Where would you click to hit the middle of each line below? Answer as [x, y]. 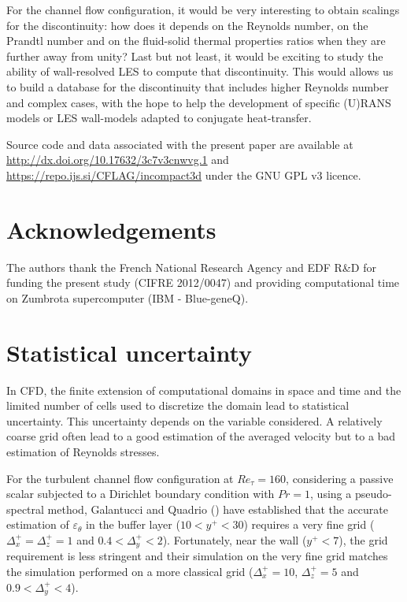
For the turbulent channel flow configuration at [120, 478]
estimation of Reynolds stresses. [83, 451]
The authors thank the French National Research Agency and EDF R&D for [191, 267]
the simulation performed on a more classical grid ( [130, 571]
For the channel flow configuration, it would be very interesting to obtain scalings [203, 9]
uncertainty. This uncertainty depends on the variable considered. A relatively [194, 420]
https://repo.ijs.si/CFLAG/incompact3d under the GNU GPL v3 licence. [184, 175]
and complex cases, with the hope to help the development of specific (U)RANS [199, 102]
